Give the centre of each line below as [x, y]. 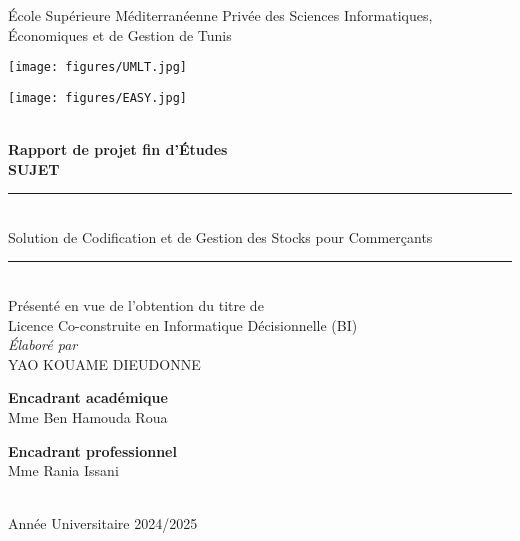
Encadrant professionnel [92, 450]
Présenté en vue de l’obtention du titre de [136, 305]
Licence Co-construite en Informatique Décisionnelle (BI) [183, 324]
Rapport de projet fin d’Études [118, 149]
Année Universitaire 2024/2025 [103, 523]
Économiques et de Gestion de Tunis [120, 34]
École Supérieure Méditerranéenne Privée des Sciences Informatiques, [220, 15]
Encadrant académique [88, 397]
